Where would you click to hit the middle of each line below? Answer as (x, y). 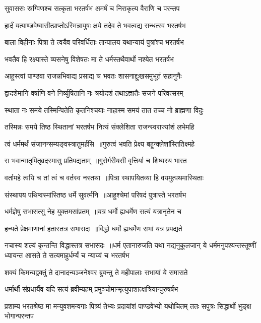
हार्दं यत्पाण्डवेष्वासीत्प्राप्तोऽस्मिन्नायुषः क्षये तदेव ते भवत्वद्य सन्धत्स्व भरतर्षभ (95, 25)
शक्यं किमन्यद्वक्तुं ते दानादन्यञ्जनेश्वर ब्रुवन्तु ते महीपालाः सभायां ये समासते (96, 272)
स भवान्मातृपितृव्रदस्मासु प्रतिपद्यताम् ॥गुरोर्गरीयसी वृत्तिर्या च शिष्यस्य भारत (96, 160)
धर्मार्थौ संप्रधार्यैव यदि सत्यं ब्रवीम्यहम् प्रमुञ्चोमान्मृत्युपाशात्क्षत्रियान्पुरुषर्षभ (91, 289)
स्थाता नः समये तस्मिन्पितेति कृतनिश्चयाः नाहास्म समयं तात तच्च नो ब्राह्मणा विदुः (104, 110)
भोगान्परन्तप (19, 316)
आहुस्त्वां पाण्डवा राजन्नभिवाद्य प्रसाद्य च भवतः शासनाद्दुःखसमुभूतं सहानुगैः (93, 76)
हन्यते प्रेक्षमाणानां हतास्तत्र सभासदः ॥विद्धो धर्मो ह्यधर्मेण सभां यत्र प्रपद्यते (93, 228)
